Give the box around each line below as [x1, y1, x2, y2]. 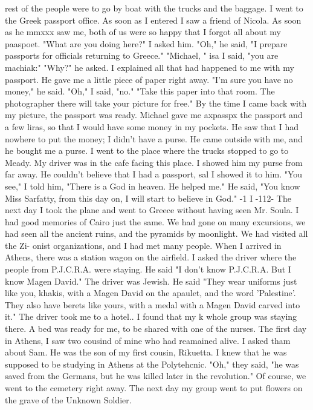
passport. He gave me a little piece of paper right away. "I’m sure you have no [5, 73, 293, 85]
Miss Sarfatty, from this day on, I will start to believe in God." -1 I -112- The [5, 191, 291, 204]
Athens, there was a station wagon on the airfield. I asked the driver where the [5, 251, 297, 263]
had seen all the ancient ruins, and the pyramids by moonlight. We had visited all [5, 227, 308, 240]
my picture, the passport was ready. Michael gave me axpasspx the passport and [5, 108, 303, 121]
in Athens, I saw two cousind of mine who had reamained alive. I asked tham [5, 334, 291, 346]
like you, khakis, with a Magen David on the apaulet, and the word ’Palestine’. [5, 286, 296, 299]
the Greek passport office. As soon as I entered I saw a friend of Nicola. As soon [5, 13, 302, 26]
